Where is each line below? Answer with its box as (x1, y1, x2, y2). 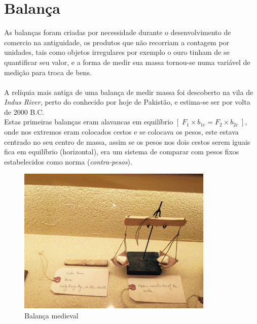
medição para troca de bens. (4, 67, 92, 77)
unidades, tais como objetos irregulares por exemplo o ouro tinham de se (4, 47, 230, 57)
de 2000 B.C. (4, 106, 45, 117)
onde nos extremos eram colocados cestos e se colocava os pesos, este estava (4, 126, 239, 137)
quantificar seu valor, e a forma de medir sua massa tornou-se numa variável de (4, 56, 250, 67)
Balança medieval (24, 310, 79, 320)
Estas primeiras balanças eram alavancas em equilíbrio (4, 116, 173, 127)
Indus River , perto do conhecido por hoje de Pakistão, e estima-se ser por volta (4, 96, 250, 107)
